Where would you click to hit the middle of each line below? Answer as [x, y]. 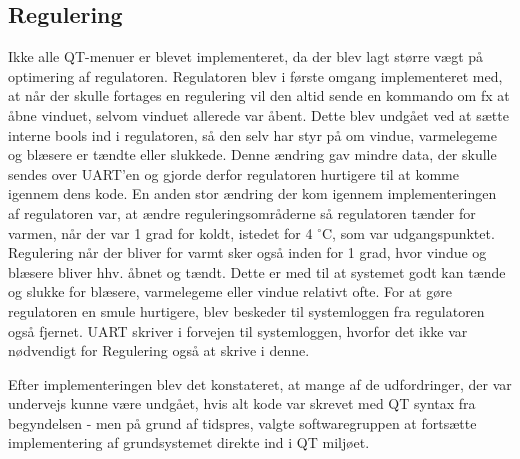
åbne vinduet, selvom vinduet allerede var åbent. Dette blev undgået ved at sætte [258, 114]
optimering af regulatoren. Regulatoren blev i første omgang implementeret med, [255, 75]
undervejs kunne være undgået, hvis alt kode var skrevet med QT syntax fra [242, 403]
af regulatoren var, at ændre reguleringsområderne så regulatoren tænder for [242, 212]
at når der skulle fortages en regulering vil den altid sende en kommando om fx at [259, 95]
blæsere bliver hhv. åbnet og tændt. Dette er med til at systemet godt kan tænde [257, 271]
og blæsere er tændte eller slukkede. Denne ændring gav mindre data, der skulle [252, 154]
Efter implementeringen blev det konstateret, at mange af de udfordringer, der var [260, 383]
